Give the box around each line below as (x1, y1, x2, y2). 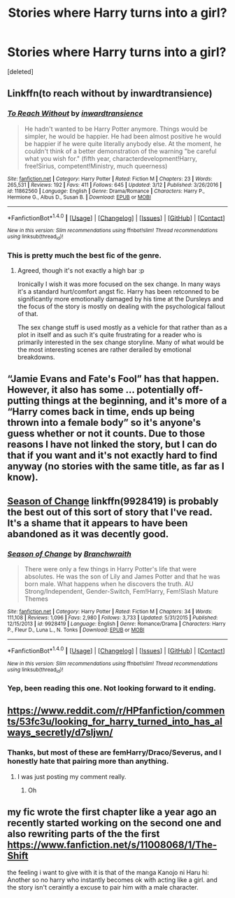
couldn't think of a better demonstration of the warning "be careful (24, 147, 217, 155)
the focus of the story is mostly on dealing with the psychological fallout (17, 302, 225, 311)
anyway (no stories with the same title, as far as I (7, 460, 225, 473)
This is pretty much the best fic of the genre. (7, 250, 162, 260)
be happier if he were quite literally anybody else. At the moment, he (24, 139, 222, 148)
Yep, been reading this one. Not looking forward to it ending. (7, 683, 216, 693)
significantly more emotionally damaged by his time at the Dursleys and (17, 294, 224, 303)
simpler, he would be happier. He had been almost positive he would (24, 131, 222, 141)
